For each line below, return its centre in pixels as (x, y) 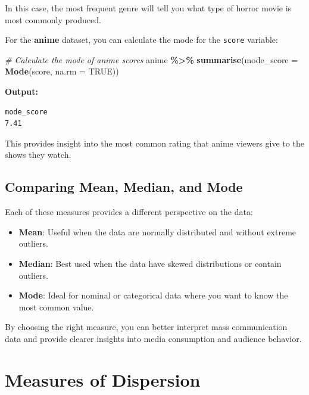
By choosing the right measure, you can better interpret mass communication (146, 327)
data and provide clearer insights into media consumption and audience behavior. (153, 338)
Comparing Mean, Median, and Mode (124, 187)
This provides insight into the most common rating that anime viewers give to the (154, 143)
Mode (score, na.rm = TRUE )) (62, 71)
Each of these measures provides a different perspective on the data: (129, 212)
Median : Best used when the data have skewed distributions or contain (150, 263)
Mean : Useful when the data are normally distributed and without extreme (157, 231)
